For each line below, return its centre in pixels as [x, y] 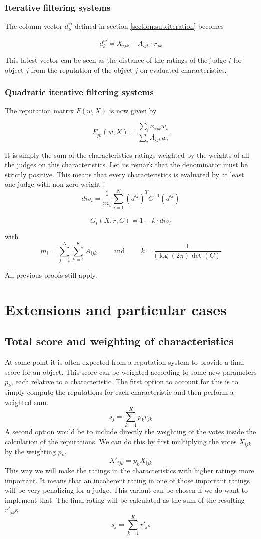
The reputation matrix [39, 111]
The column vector [34, 26]
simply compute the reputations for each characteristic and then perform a [119, 392]
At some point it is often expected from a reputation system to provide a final [124, 362]
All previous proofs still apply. [51, 274]
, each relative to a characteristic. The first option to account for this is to [124, 382]
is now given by [133, 111]
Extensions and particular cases [116, 309]
